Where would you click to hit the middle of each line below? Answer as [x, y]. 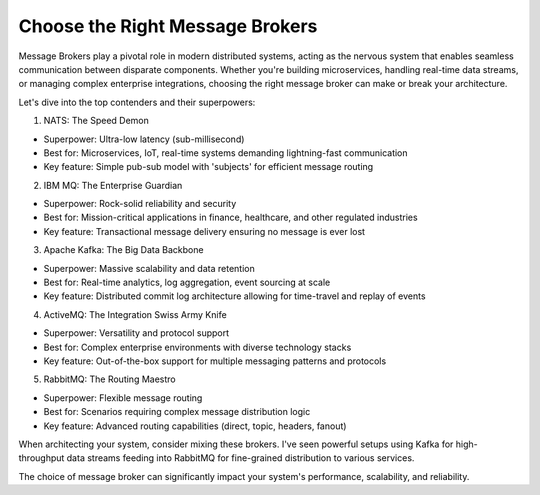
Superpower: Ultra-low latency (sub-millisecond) [144, 139]
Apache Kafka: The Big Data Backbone [123, 250]
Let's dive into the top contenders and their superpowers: [137, 102]
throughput [41, 458]
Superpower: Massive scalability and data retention [149, 268]
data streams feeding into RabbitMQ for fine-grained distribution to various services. [240, 458]
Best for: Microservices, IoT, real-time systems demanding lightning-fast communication [226, 152]
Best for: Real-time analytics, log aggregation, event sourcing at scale [187, 282]
